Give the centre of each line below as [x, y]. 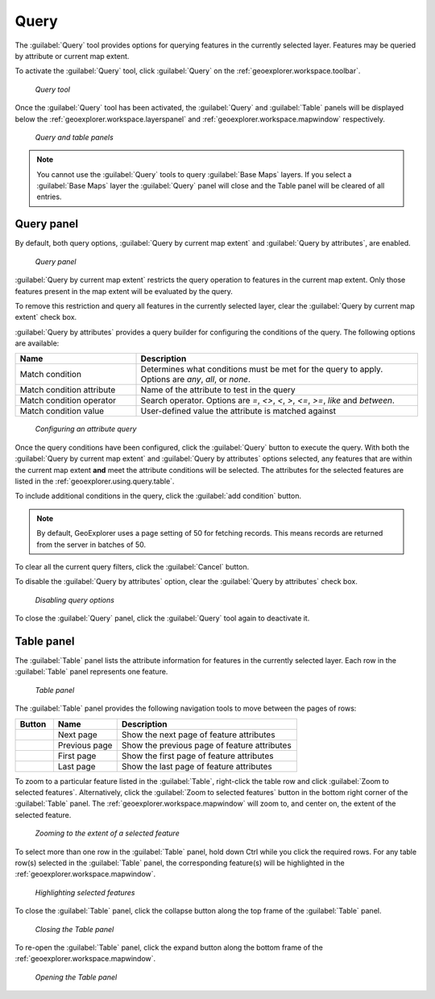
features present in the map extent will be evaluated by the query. [124, 291]
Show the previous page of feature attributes [206, 745]
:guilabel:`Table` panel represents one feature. [91, 672]
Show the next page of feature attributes [198, 735]
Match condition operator [68, 400]
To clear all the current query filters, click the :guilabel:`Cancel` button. [132, 567]
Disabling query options [75, 599]
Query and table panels [75, 137]
